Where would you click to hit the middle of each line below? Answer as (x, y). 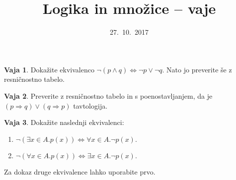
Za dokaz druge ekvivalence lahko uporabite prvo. (80, 171)
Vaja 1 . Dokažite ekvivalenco (49, 69)
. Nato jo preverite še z (197, 69)
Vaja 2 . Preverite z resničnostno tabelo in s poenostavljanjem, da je (108, 95)
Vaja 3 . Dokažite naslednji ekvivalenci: (64, 122)
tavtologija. (90, 105)
